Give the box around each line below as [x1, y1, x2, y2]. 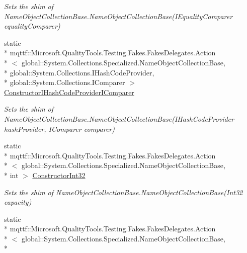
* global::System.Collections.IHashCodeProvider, [4, 67, 154, 77]
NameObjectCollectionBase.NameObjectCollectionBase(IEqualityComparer [4, 11, 233, 21]
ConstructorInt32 [32, 170, 86, 180]
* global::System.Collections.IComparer [4, 77, 125, 88]
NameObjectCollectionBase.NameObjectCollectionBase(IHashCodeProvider [4, 113, 234, 124]
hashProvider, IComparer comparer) [4, 123, 115, 134]
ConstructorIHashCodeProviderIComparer [4, 87, 134, 97]
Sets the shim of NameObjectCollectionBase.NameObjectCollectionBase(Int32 [4, 187, 243, 197]
